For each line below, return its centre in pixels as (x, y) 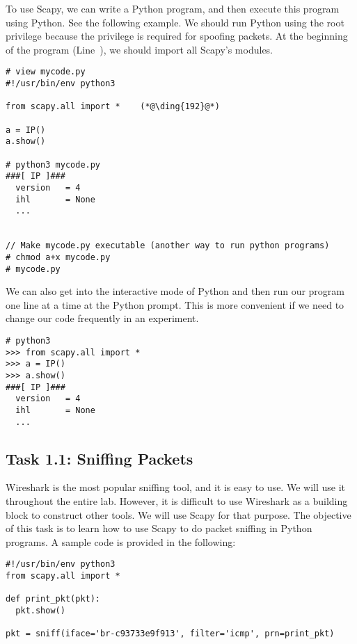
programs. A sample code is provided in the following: (121, 541)
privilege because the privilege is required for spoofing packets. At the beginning (177, 36)
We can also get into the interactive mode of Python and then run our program (175, 291)
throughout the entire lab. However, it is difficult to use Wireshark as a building (177, 501)
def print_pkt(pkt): (53, 599)
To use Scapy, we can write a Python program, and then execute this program (173, 8)
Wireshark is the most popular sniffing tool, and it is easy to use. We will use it (175, 487)
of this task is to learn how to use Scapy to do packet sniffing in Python (159, 528)
